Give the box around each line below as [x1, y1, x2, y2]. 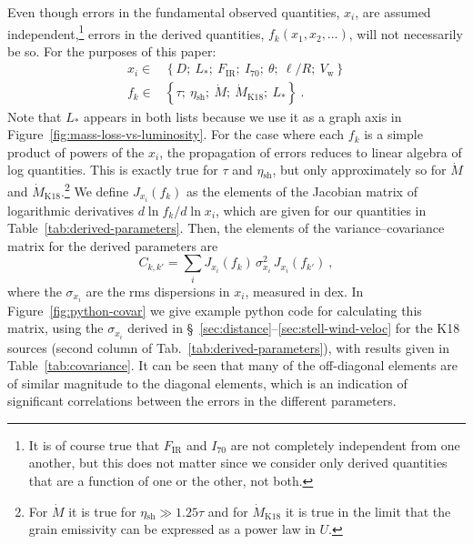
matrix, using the [7, 318, 104, 337]
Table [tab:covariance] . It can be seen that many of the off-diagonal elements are [7, 356, 458, 375]
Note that [7, 106, 62, 126]
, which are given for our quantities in [216, 200, 427, 219]
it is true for [68, 501, 136, 520]
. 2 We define [61, 178, 129, 200]
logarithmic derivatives [7, 200, 134, 219]
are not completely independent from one [230, 435, 460, 454]
